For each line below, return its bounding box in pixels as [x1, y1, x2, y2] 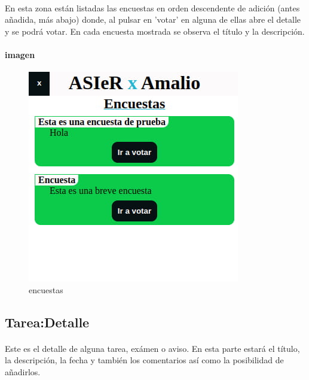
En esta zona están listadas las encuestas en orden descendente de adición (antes [5, 1, 300, 14]
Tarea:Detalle [5, 312, 90, 331]
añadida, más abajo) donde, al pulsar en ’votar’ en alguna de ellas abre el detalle [5, 13, 301, 26]
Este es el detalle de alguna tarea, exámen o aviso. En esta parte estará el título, [5, 342, 300, 354]
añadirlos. [5, 365, 41, 378]
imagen [5, 48, 35, 60]
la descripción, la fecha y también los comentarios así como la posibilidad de [5, 354, 284, 366]
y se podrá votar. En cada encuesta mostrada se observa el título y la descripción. [5, 25, 305, 37]
